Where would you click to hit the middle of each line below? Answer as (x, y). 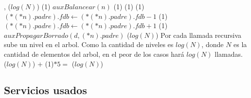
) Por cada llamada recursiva (198, 35)
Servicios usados (45, 90)
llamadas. (229, 54)
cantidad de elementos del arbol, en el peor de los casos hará (94, 54)
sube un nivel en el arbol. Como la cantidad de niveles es (89, 44)
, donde (213, 44)
